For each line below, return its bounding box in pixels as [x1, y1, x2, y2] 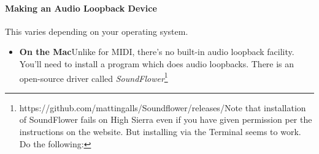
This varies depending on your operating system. [5, 24, 188, 37]
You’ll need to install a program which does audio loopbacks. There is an [19, 57, 294, 70]
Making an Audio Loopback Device [5, 1, 157, 14]
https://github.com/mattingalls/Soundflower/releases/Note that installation [19, 101, 306, 114]
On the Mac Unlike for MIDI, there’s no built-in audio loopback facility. [19, 45, 294, 58]
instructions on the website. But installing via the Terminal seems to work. [19, 125, 301, 138]
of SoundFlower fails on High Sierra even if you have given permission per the [19, 113, 312, 126]
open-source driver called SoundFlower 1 [19, 70, 168, 84]
